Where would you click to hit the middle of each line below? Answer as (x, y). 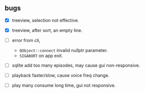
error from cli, (26, 40)
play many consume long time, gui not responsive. (64, 85)
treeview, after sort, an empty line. (47, 30)
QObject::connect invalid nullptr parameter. (63, 50)
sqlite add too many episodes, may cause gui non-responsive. (76, 65)
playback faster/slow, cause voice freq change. (60, 75)
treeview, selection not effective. (45, 20)
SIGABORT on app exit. (41, 55)
